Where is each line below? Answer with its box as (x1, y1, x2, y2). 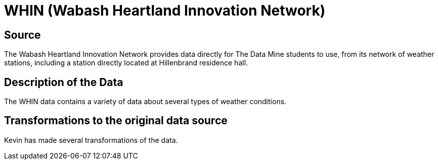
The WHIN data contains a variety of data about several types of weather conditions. (4, 97, 287, 106)
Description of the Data (4, 75, 123, 89)
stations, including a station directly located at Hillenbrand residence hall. (4, 58, 248, 67)
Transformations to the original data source (4, 114, 228, 127)
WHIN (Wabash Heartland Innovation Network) (4, 2, 326, 19)
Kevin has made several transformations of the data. (4, 135, 178, 144)
